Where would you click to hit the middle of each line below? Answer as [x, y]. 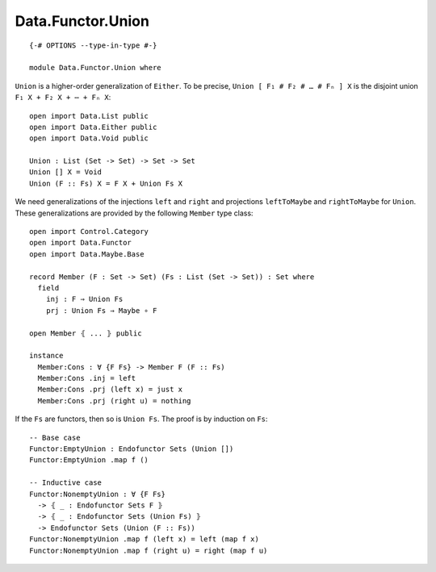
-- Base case [55, 437]
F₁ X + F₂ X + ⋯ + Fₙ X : [63, 98]
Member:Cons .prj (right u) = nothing [114, 401]
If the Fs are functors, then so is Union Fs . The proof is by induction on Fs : [141, 419]
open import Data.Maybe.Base [87, 254]
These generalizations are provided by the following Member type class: [134, 213]
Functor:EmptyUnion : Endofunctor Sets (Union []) [132, 449]
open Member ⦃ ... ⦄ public [86, 333]
